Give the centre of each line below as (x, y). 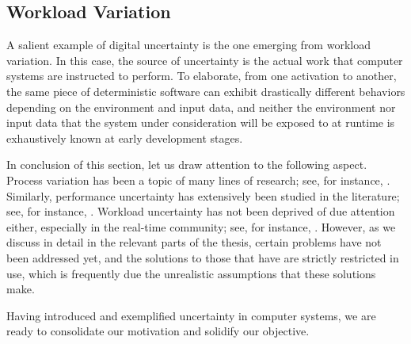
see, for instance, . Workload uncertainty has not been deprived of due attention (201, 211)
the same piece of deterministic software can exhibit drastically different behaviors (206, 91)
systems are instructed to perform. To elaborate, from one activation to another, (202, 76)
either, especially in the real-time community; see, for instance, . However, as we (201, 226)
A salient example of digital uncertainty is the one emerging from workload (188, 45)
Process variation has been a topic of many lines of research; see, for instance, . (198, 180)
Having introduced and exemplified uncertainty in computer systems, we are (191, 315)
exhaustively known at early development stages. (125, 138)
